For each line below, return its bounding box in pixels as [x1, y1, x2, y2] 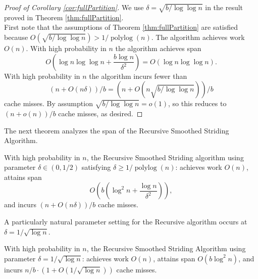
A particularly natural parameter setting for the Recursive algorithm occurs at [4, 216, 247, 227]
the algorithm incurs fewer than [89, 70, 187, 81]
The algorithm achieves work [156, 31, 245, 42]
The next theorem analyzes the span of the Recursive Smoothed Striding [4, 125, 229, 135]
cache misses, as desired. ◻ [58, 108, 143, 118]
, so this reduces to [168, 98, 227, 109]
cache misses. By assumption [4, 98, 93, 109]
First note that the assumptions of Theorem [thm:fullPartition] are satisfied [4, 22, 238, 32]
